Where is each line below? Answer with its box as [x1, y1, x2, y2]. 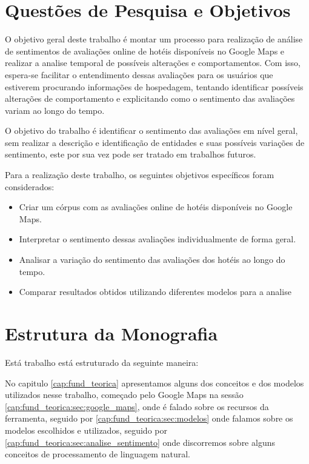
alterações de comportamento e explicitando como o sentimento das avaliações [5, 92, 295, 105]
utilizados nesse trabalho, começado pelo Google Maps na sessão [5, 388, 244, 401]
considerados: [5, 180, 55, 193]
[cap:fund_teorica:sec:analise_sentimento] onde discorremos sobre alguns [5, 436, 275, 448]
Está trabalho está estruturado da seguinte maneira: [5, 356, 199, 368]
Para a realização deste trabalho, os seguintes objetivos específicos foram [5, 168, 274, 181]
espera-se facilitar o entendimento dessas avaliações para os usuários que [5, 68, 273, 81]
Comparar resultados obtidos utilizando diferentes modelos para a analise [19, 285, 291, 298]
